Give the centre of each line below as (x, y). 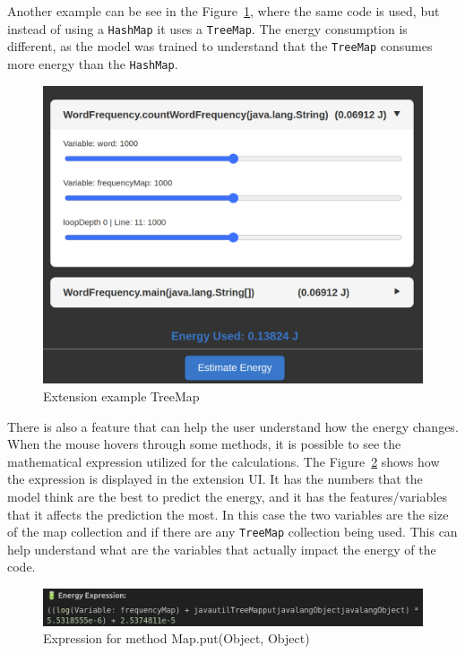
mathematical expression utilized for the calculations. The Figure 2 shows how (224, 461)
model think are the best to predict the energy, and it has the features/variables (227, 497)
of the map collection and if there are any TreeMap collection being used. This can (232, 532)
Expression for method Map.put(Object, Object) (177, 638)
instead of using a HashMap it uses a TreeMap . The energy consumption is (207, 28)
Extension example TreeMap (121, 396)
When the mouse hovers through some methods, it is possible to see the (204, 444)
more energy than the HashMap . (93, 63)
